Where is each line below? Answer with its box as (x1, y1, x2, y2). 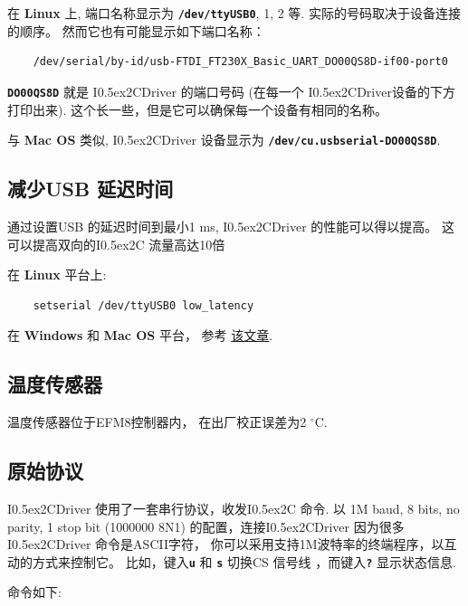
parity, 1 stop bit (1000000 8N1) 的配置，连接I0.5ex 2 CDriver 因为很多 (7, 516, 405, 535)
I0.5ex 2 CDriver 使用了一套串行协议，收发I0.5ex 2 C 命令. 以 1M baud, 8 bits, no (7, 498, 460, 517)
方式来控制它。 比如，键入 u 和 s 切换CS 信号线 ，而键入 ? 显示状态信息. (32, 552, 456, 571)
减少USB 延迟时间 (7, 175, 174, 203)
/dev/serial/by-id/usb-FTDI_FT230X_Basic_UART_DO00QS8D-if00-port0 (33, 55, 448, 69)
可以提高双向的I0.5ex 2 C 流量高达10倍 (7, 234, 225, 253)
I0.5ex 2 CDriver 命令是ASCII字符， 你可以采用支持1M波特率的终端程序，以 (7, 535, 444, 554)
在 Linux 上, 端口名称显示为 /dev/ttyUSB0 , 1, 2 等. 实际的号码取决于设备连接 (7, 4, 461, 22)
